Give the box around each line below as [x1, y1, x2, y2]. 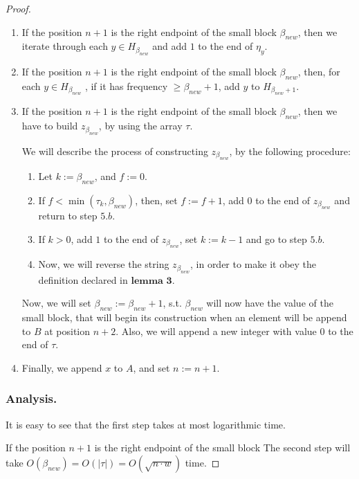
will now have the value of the [206, 296, 333, 310]
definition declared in [38, 272, 128, 287]
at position [44, 323, 91, 338]
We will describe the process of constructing [21, 143, 208, 158]
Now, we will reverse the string [38, 257, 169, 271]
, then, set [135, 192, 178, 207]
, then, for [297, 64, 340, 79]
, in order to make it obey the [190, 257, 317, 271]
